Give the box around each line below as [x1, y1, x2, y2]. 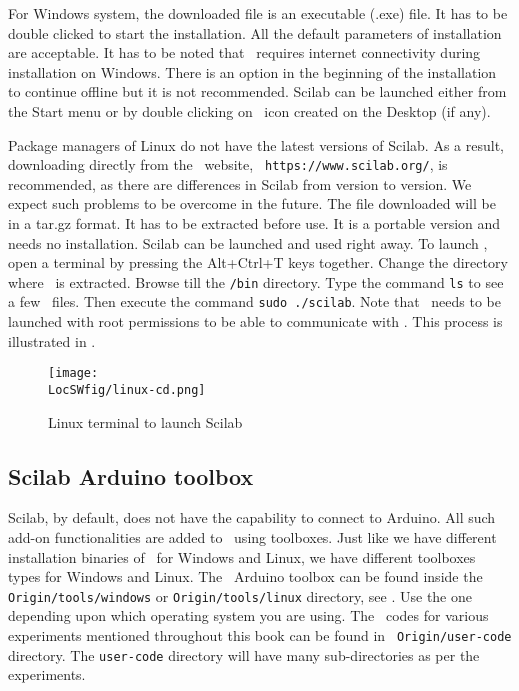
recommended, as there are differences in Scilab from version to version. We [8, 173, 472, 194]
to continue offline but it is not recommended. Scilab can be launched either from [8, 81, 507, 102]
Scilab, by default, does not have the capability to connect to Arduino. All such [8, 507, 496, 528]
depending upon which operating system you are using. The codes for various [8, 605, 489, 626]
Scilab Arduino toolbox [8, 460, 254, 491]
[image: [48, 366, 99, 381]
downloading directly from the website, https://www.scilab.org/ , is [8, 154, 448, 175]
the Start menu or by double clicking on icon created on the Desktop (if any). [8, 100, 491, 121]
